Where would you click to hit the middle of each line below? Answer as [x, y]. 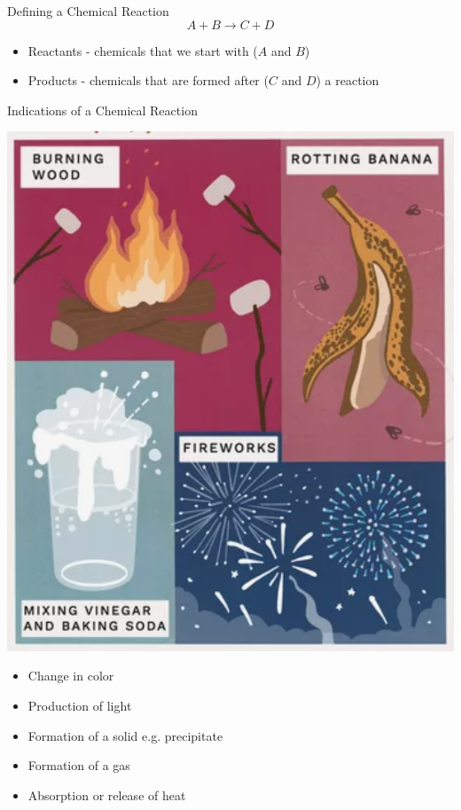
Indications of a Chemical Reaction [102, 110]
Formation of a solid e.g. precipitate [125, 735]
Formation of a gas [79, 765]
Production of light [80, 705]
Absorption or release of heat [107, 794]
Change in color [71, 676]
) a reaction [348, 80]
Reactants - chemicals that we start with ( [143, 50]
